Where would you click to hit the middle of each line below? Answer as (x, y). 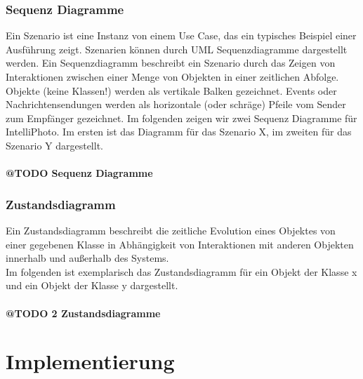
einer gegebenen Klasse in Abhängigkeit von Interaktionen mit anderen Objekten (180, 244)
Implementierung (90, 361)
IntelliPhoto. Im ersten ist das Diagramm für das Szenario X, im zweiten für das (179, 132)
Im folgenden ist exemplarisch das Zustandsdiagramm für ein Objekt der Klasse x (181, 271)
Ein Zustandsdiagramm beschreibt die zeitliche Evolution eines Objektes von (171, 230)
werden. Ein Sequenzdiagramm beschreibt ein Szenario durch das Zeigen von (171, 63)
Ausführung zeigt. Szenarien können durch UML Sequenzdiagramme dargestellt (177, 49)
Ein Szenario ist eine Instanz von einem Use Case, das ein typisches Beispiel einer (181, 35)
